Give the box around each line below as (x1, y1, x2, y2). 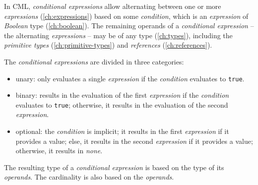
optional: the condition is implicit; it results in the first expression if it (15, 126, 229, 136)
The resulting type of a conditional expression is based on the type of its (4, 162, 224, 172)
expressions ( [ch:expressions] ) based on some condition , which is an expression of (4, 10, 249, 21)
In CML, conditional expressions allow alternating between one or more (4, 1, 221, 11)
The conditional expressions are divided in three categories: (4, 56, 184, 66)
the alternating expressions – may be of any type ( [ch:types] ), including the (4, 30, 233, 40)
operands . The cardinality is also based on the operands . (4, 172, 174, 182)
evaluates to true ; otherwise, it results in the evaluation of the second (15, 99, 228, 110)
